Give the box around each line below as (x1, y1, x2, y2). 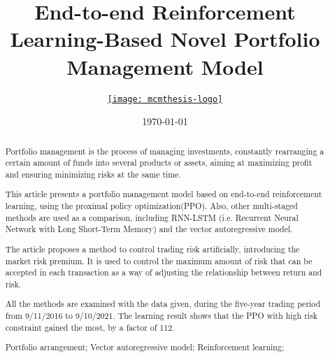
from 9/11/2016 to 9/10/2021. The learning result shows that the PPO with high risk (5, 310, 318, 322)
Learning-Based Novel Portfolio (10, 24, 320, 53)
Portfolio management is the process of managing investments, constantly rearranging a (5, 145, 324, 157)
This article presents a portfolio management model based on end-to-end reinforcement (5, 188, 322, 200)
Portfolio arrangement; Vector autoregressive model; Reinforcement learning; (5, 341, 285, 353)
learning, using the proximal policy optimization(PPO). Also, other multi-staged (5, 200, 298, 212)
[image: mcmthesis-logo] (107, 94, 223, 104)
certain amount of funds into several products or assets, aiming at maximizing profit (5, 157, 313, 169)
